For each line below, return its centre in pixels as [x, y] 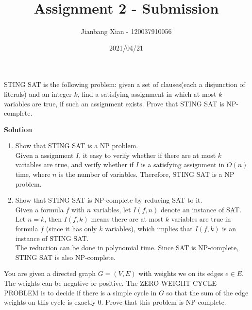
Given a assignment [44, 155]
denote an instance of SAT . [201, 209]
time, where [33, 174]
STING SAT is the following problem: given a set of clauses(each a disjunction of [125, 84]
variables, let [112, 209]
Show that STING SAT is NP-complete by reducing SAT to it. [109, 200]
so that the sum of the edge [207, 292]
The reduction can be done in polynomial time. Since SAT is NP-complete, [127, 248]
